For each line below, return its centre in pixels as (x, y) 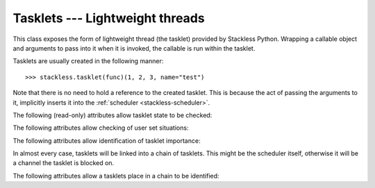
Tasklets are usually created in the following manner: (88, 61)
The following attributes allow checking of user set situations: (101, 128)
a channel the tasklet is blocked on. (64, 163)
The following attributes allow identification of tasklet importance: (107, 140)
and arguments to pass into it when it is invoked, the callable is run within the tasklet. (134, 48)
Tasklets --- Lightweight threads (109, 18)
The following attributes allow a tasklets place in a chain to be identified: (116, 176)
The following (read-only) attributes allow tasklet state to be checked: (112, 115)
